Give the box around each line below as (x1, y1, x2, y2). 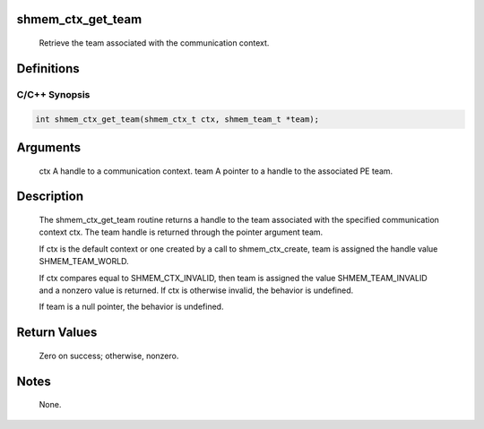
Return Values (16, 325, 98, 340)
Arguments (16, 140, 82, 155)
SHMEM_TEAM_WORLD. (39, 256, 129, 267)
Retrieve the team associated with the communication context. (39, 38, 270, 48)
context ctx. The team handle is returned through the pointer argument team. (39, 227, 324, 237)
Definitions (16, 61, 80, 76)
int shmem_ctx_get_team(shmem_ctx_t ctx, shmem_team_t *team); (35, 114, 320, 124)
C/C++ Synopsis (16, 88, 91, 100)
